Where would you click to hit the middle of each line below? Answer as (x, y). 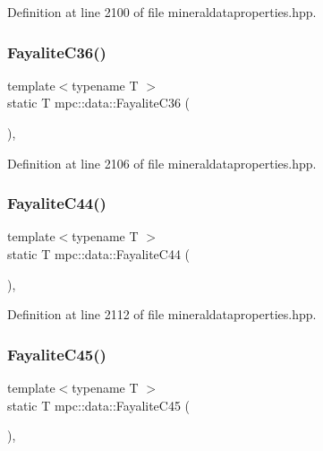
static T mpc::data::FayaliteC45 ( (99, 405)
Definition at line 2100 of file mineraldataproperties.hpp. (162, 12)
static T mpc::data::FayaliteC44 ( (99, 254)
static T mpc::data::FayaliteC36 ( (99, 103)
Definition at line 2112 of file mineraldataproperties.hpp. (162, 314)
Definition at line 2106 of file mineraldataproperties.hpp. (162, 163)
